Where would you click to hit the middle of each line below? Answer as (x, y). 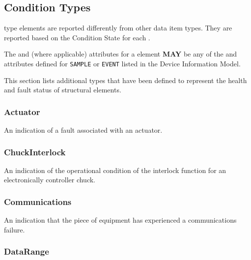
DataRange (27, 251)
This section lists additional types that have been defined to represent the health (125, 80)
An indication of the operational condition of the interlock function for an (115, 170)
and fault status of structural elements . (63, 90)
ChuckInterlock (35, 152)
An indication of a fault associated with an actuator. (83, 130)
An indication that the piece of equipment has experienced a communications (120, 220)
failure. (14, 229)
